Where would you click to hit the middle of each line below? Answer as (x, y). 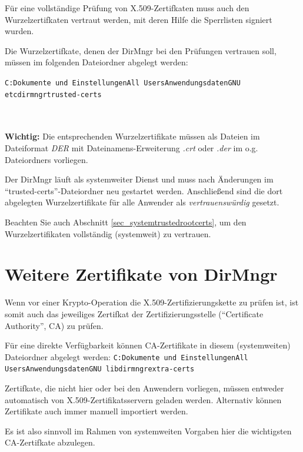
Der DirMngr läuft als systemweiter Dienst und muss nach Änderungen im (139, 179)
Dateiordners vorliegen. (46, 159)
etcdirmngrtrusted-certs (53, 94)
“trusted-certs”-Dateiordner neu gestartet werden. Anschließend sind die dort (144, 190)
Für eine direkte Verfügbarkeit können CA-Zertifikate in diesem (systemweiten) (148, 345)
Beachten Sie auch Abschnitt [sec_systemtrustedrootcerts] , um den (126, 222)
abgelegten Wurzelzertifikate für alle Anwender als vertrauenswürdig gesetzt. (142, 202)
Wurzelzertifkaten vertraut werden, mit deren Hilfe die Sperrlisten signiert (139, 19)
